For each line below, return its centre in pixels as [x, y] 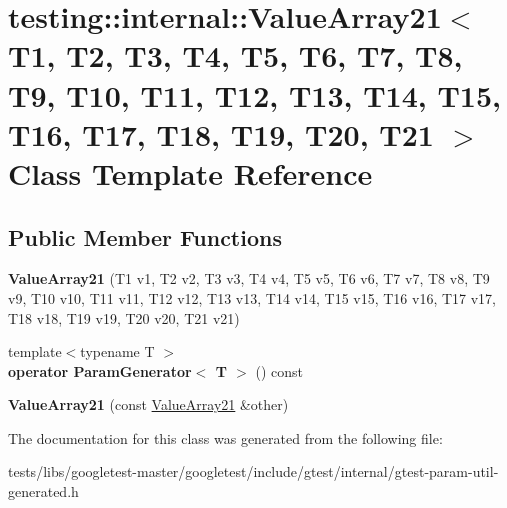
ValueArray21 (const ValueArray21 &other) [148, 404]
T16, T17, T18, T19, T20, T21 [221, 133]
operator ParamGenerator [100, 370]
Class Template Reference [190, 172]
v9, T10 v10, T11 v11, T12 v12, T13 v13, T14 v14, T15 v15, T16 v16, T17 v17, [252, 297]
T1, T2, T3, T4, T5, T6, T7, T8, [235, 55]
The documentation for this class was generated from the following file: [225, 437]
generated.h [43, 491]
